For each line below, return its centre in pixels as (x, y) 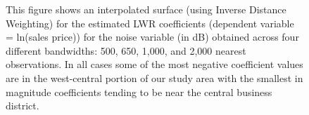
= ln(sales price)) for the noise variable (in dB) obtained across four (152, 37)
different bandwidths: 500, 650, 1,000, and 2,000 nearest (126, 50)
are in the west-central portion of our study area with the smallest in (154, 77)
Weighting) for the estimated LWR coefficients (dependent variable (150, 23)
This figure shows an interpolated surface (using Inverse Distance (146, 9)
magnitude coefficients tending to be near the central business (139, 92)
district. (23, 106)
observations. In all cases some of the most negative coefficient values (154, 64)
